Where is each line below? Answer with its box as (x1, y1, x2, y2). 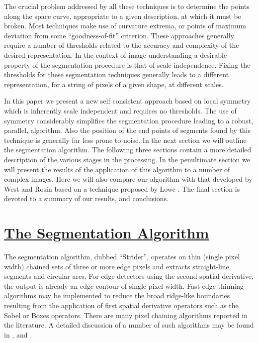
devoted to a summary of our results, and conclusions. (4, 193, 169, 204)
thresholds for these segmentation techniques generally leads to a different (4, 69, 229, 80)
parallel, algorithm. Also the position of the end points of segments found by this (4, 125, 251, 135)
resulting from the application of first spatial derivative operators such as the (4, 300, 239, 310)
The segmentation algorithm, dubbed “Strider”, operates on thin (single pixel (4, 251, 240, 261)
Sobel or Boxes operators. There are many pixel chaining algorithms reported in (4, 310, 248, 320)
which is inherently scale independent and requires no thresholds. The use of (4, 105, 237, 115)
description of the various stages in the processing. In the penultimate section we (4, 154, 250, 164)
